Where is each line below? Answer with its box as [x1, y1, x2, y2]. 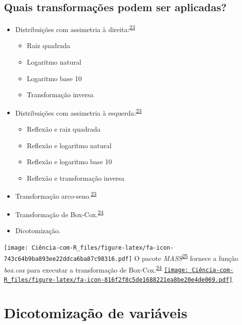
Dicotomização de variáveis [4, 302, 187, 322]
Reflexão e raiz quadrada [27, 124, 101, 134]
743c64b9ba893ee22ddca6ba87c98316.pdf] [4, 255, 132, 262]
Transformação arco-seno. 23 [15, 189, 97, 201]
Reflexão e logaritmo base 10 [27, 156, 112, 167]
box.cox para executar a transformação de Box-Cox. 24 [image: [4, 263, 188, 274]
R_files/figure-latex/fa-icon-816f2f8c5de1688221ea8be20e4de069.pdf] [4, 276, 233, 283]
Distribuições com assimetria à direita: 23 [15, 23, 135, 34]
